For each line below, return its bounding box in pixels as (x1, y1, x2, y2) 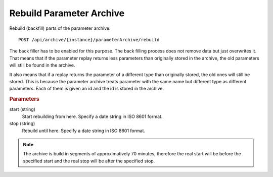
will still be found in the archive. (9, 62, 75, 68)
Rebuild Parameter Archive (9, 8, 125, 19)
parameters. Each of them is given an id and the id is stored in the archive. (9, 86, 164, 92)
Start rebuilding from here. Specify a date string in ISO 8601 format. (22, 113, 163, 120)
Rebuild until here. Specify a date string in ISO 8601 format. (22, 128, 146, 134)
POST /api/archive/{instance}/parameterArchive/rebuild (18, 37, 160, 42)
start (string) (9, 106, 35, 112)
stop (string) (9, 121, 35, 127)
